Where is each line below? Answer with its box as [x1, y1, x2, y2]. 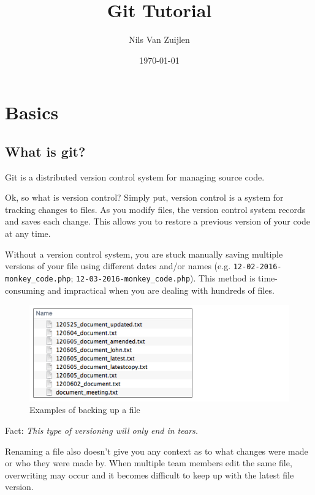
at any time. [5, 227, 51, 240]
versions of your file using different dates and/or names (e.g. [5, 259, 231, 272]
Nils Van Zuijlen [129, 33, 190, 46]
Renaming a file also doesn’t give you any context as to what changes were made [5, 444, 308, 457]
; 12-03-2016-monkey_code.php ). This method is [70, 271, 256, 284]
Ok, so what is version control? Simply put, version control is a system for [5, 191, 284, 204]
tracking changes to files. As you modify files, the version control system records [5, 203, 306, 215]
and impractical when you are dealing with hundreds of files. [47, 283, 275, 296]
